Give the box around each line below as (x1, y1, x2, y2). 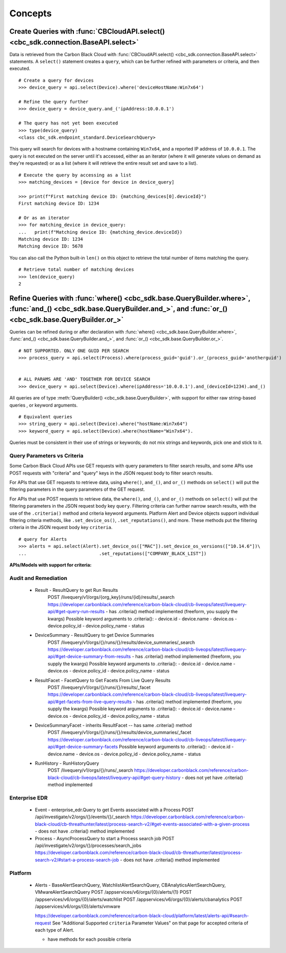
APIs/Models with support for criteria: (9, 562, 92, 568)
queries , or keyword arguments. (9, 402, 78, 408)
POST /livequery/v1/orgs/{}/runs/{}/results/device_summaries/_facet (47, 730, 192, 736)
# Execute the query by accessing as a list (18, 172, 132, 178)
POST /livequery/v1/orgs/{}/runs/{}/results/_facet (47, 684, 151, 691)
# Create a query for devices (18, 77, 94, 83)
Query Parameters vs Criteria (9, 452, 84, 459)
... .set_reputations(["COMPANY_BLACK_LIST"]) (18, 550, 207, 556)
